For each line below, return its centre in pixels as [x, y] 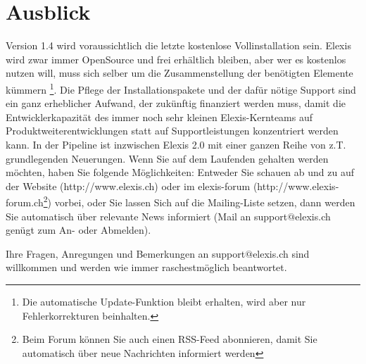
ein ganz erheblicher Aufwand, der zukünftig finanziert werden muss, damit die [176, 103]
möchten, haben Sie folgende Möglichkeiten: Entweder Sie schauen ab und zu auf [180, 172]
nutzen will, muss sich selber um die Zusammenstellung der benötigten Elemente [179, 73]
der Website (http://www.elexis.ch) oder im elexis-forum [128, 186]
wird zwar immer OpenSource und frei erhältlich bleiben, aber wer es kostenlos [176, 59]
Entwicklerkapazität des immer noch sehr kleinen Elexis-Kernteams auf [159, 117]
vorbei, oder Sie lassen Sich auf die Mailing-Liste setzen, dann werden [205, 202]
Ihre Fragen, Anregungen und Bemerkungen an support [126, 253]
